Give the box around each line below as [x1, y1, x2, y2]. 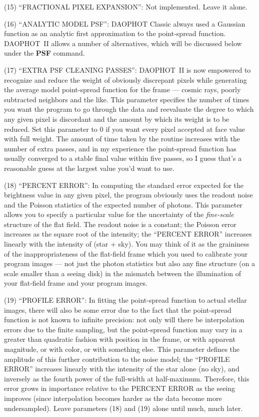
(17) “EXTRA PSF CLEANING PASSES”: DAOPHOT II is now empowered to [4, 64, 251, 75]
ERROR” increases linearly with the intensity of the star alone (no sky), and [4, 363, 239, 374]
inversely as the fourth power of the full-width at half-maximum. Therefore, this [4, 373, 249, 383]
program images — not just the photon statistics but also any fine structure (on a [4, 258, 255, 269]
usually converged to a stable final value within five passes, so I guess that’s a [4, 153, 242, 163]
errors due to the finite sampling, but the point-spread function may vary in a [4, 324, 242, 334]
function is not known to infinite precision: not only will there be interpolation [4, 314, 244, 325]
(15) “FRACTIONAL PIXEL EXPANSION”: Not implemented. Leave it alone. [4, 2, 247, 12]
